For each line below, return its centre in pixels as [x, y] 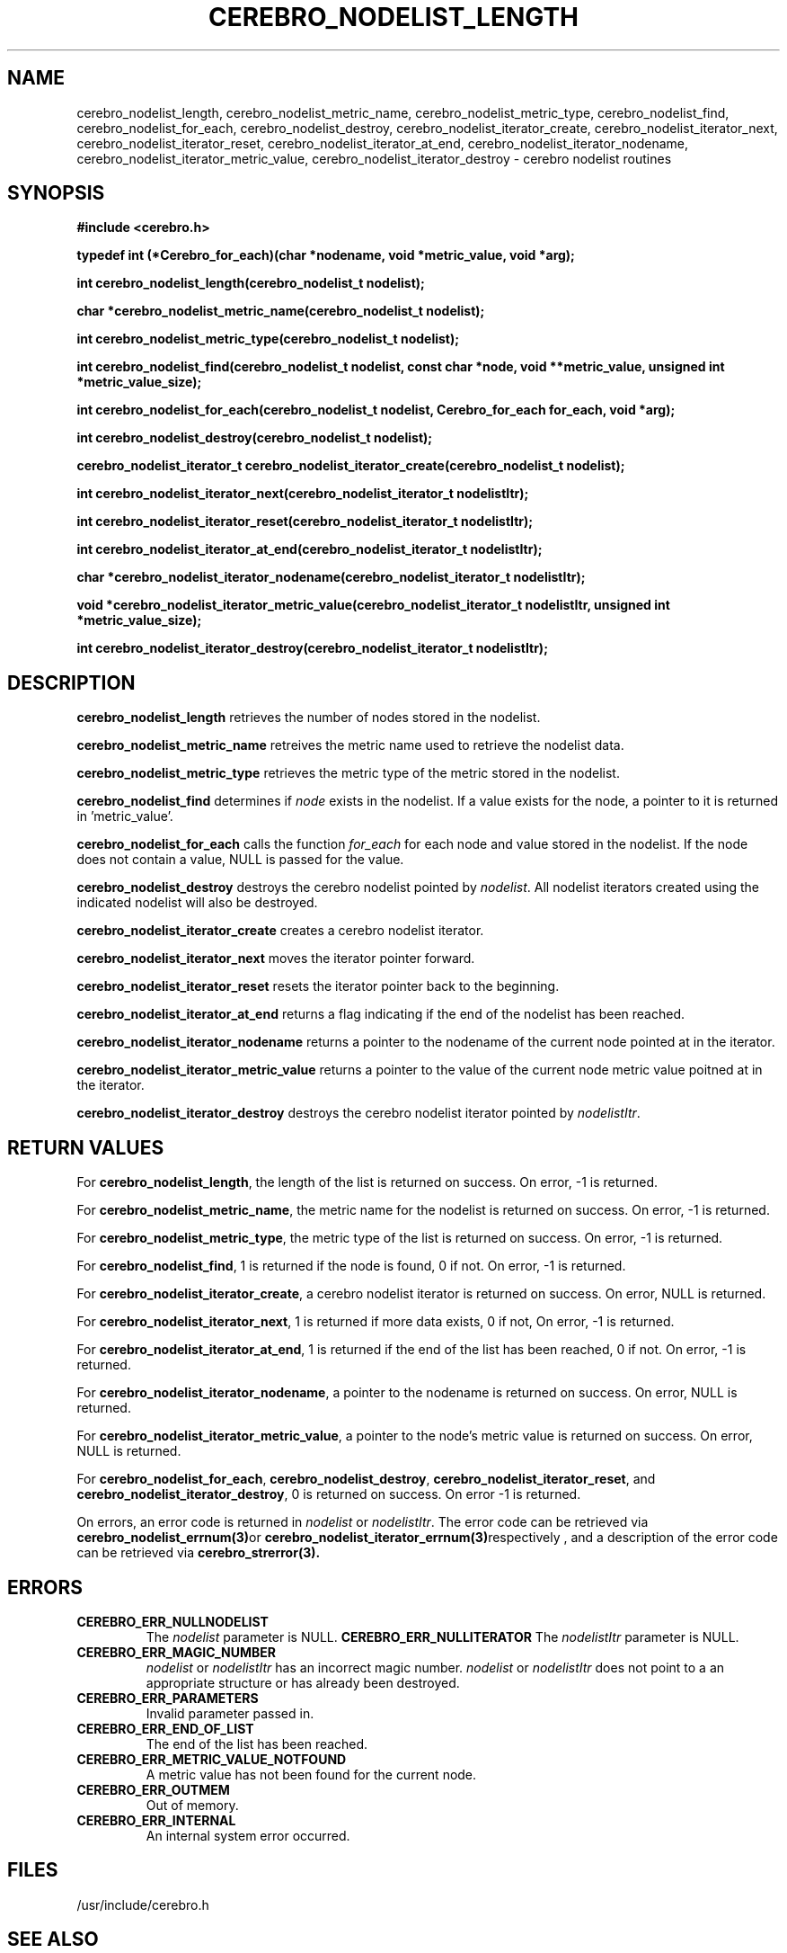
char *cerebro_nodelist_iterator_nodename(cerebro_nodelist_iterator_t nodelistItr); [331, 577]
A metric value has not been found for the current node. [311, 1774]
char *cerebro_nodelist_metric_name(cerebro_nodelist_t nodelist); [281, 311]
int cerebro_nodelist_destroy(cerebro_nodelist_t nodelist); [255, 438]
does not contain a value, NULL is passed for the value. [240, 860]
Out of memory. [192, 1805]
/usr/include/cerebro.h [143, 1904]
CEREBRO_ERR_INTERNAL [156, 1820]
